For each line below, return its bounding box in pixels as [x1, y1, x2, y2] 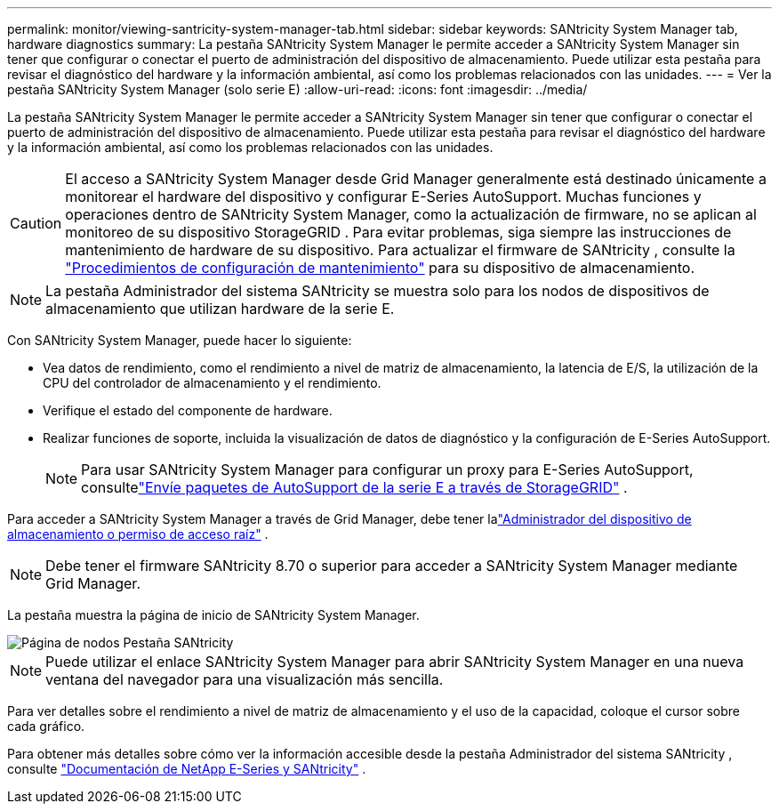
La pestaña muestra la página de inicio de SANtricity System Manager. [7, 607, 420, 622]
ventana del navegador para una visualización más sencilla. [45, 670, 444, 688]
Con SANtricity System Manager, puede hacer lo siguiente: [7, 333, 352, 348]
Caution [10, 214, 62, 232]
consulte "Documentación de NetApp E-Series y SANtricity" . [7, 761, 366, 776]
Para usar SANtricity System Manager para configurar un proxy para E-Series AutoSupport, [81, 461, 694, 478]
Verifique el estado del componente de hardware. [43, 403, 333, 418]
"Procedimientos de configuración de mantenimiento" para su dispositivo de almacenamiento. [65, 259, 695, 277]
